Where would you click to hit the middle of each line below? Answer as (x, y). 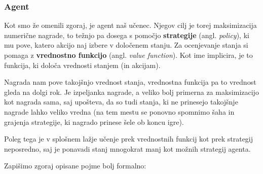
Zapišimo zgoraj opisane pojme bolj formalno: (75, 166)
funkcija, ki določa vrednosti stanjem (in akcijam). (82, 65)
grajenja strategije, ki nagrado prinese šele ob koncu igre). (94, 121)
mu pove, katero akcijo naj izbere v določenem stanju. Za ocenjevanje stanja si (126, 45)
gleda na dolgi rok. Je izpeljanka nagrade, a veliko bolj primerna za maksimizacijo (131, 92)
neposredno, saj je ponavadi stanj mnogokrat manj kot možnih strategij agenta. (127, 148)
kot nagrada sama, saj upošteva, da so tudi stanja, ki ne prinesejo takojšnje (121, 102)
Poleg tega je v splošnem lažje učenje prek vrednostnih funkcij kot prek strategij (129, 139)
